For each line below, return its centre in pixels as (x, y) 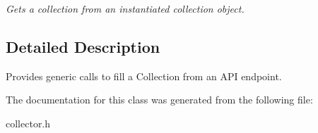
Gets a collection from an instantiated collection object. (125, 8)
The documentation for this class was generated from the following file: (159, 100)
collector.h (28, 123)
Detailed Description (83, 46)
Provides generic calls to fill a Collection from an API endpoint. (144, 76)
